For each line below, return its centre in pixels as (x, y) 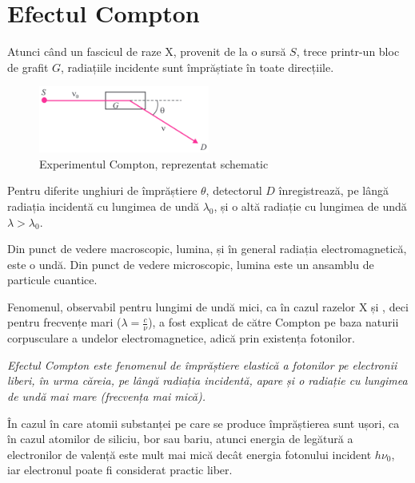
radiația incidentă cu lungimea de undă (104, 206)
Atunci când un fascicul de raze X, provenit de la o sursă (147, 51)
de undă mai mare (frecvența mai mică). (106, 396)
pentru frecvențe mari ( (64, 322)
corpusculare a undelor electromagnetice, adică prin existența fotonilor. (181, 338)
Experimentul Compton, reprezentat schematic (154, 163)
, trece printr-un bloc (348, 51)
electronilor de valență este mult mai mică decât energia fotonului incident (190, 454)
